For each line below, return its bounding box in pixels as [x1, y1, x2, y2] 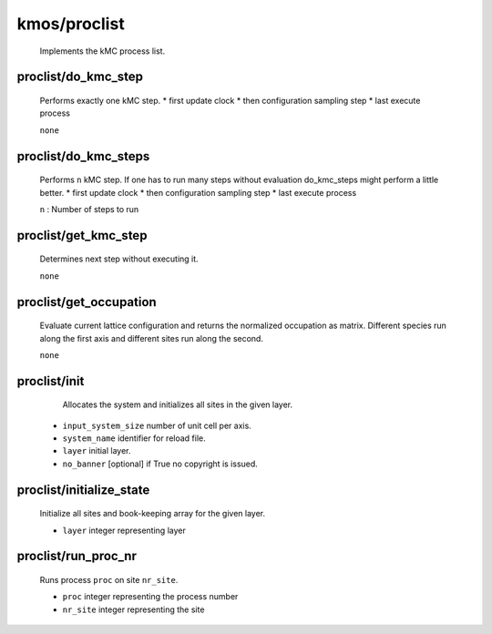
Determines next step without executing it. [39, 253, 200, 264]
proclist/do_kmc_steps [16, 148, 150, 164]
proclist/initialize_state [16, 482, 150, 497]
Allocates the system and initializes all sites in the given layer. [62, 399, 293, 410]
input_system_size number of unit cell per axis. [62, 420, 252, 431]
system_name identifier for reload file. [62, 433, 206, 444]
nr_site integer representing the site [62, 604, 205, 615]
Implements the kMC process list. [39, 46, 166, 56]
